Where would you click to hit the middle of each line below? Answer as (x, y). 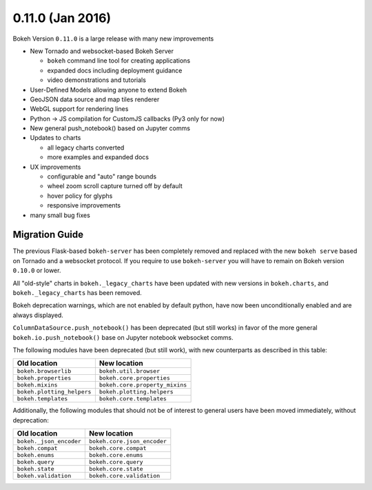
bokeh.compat (37, 448)
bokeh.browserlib (44, 371)
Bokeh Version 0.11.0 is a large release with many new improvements (113, 39)
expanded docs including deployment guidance (115, 70)
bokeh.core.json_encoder (127, 441)
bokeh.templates (42, 399)
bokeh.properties (44, 378)
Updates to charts (55, 138)
